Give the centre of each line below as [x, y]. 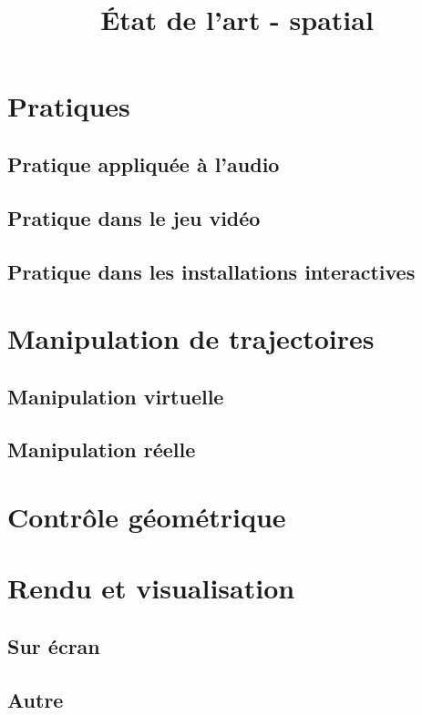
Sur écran [54, 645]
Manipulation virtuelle [116, 396]
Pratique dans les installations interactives [211, 271]
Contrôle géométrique [147, 517]
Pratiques [69, 106]
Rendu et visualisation [151, 588]
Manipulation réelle [102, 449]
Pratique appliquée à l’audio [144, 163]
